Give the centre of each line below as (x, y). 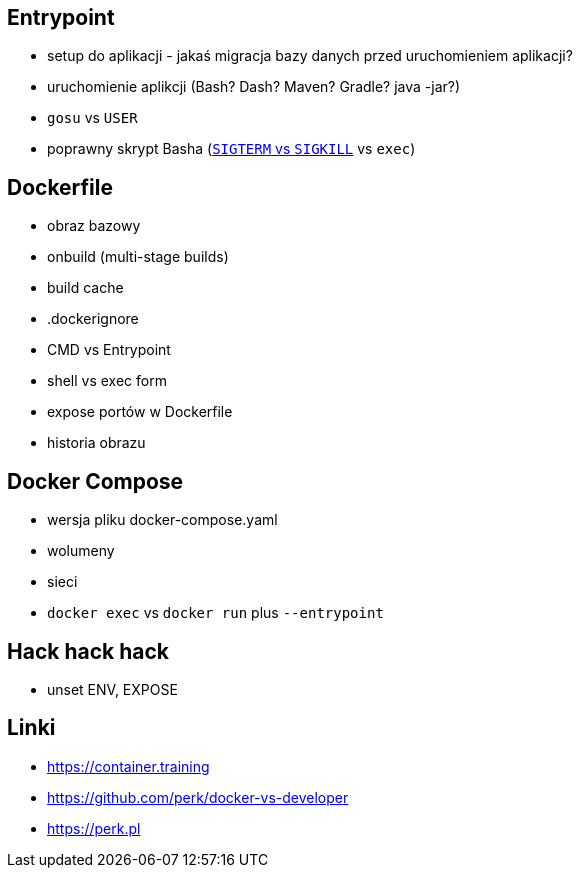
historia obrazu (96, 443)
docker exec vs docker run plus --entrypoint (215, 613)
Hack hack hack (88, 651)
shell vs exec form (107, 381)
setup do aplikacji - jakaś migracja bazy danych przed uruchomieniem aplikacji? (310, 56)
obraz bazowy (94, 226)
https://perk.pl (94, 828)
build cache (85, 288)
